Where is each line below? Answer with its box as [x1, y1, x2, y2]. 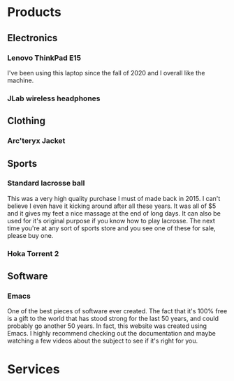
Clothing [7, 115, 45, 127]
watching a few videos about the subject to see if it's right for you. [7, 336, 198, 345]
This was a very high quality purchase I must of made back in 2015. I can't [7, 194, 221, 202]
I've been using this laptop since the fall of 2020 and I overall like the [7, 68, 205, 77]
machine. [7, 76, 34, 84]
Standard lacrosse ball [7, 179, 85, 188]
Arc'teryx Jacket [7, 136, 66, 146]
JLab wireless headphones [7, 94, 101, 103]
